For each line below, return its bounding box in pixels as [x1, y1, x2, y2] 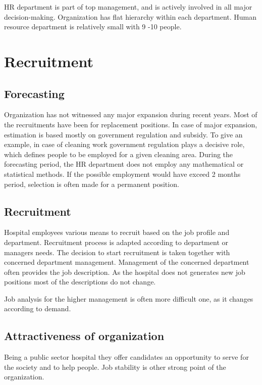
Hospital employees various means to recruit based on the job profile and [4, 227, 230, 237]
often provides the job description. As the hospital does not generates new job [4, 266, 245, 277]
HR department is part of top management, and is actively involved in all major [4, 2, 252, 12]
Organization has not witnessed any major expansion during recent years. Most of [4, 109, 257, 120]
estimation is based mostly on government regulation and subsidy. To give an [4, 129, 243, 139]
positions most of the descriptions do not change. [4, 276, 156, 287]
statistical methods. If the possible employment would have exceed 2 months [4, 168, 241, 179]
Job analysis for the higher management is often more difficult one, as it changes [4, 293, 253, 304]
